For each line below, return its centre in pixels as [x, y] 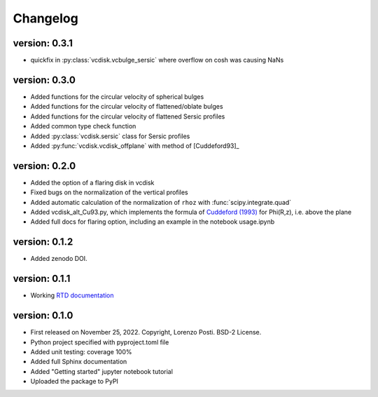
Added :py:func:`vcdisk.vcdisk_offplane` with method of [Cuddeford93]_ [135, 146]
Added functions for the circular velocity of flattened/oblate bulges [127, 107]
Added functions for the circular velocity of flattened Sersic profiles [128, 116]
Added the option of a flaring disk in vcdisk [92, 182]
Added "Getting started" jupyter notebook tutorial [101, 371]
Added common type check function [83, 126]
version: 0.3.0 [44, 80]
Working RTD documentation [72, 295]
